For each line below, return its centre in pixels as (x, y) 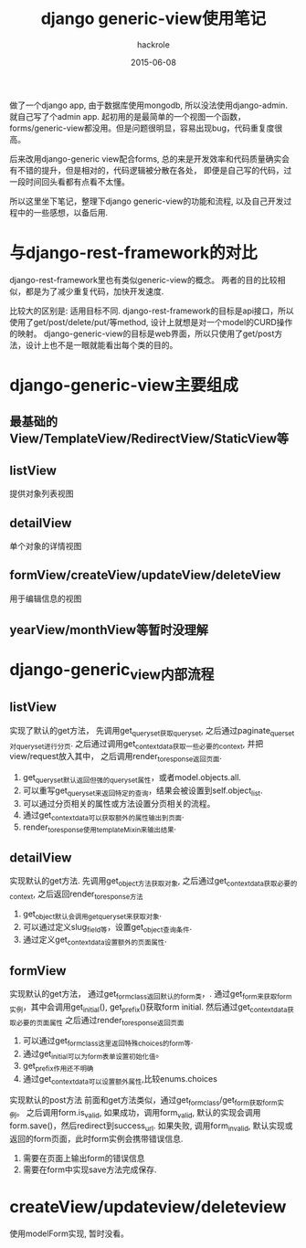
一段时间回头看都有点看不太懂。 (69, 181)
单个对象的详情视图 (46, 546)
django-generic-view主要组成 (124, 386)
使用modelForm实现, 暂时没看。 (69, 1233)
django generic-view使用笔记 (153, 19)
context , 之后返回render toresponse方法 (76, 894)
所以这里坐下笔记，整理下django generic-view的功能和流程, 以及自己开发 (147, 201)
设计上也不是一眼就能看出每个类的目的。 (101, 344)
